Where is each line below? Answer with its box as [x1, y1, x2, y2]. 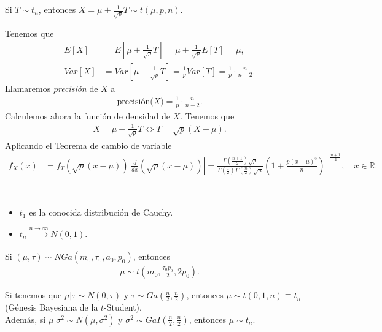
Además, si [5, 312, 46, 325]
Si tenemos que [5, 289, 62, 301]
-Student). [104, 301, 142, 314]
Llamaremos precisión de [5, 81, 98, 94]
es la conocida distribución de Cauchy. [29, 206, 173, 219]
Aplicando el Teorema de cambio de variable [5, 138, 172, 151]
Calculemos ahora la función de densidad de [5, 109, 170, 122]
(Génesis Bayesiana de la [5, 301, 98, 314]
